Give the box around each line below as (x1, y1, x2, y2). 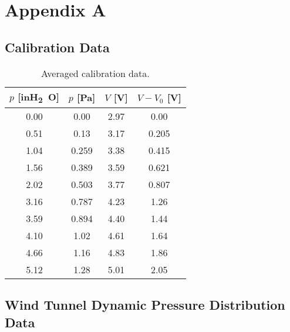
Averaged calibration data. (41, 66, 150, 80)
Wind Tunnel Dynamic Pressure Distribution (5, 296, 285, 314)
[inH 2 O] (18, 89, 59, 105)
